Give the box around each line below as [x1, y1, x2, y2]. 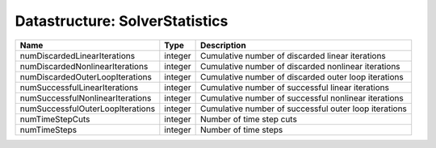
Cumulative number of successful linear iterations [199, 81, 389, 92]
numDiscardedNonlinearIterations [19, 60, 149, 72]
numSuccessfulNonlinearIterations [19, 92, 152, 104]
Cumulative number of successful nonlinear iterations [199, 92, 404, 104]
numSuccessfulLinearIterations [19, 81, 139, 92]
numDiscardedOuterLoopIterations [19, 71, 153, 82]
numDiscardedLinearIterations [19, 50, 136, 61]
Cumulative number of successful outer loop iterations [199, 103, 408, 114]
